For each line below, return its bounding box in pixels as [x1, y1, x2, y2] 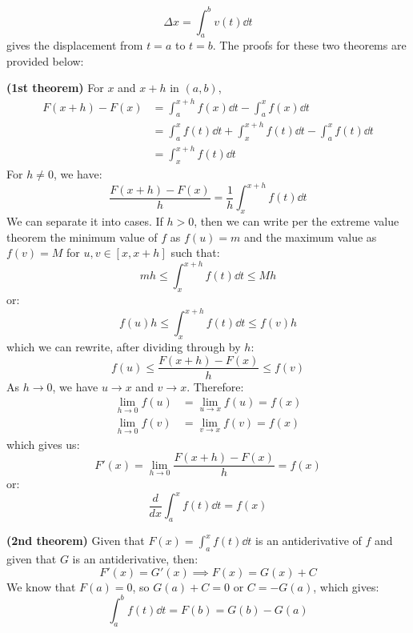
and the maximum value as [244, 228, 377, 245]
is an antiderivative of [255, 532, 362, 549]
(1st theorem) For [6, 79, 104, 96]
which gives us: [6, 435, 80, 452]
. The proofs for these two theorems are [212, 37, 407, 54]
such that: [170, 244, 220, 261]
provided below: [6, 52, 84, 69]
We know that [6, 578, 76, 595]
